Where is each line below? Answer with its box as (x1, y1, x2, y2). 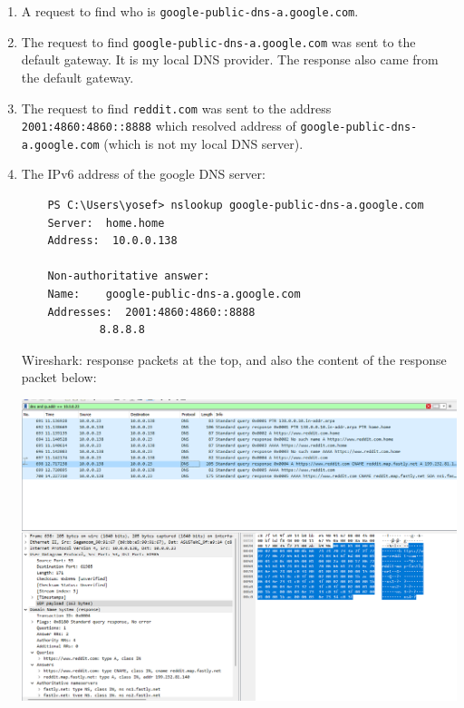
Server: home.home (47, 216, 165, 230)
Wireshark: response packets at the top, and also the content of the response (21, 349, 447, 369)
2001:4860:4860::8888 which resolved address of (21, 116, 296, 135)
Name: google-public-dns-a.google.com (47, 288, 301, 301)
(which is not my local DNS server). (103, 133, 304, 152)
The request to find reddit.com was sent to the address (21, 98, 332, 117)
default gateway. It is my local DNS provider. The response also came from (21, 50, 439, 69)
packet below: (21, 368, 97, 387)
